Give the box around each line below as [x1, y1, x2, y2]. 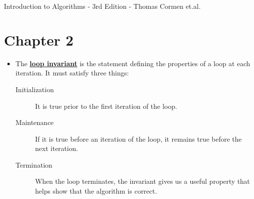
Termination [15, 159, 52, 170]
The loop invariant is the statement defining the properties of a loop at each [15, 58, 250, 68]
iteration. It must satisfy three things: [15, 68, 129, 78]
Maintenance [15, 117, 54, 127]
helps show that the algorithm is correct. [35, 186, 157, 196]
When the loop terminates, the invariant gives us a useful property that [35, 176, 250, 186]
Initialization [15, 84, 54, 94]
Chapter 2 [4, 29, 74, 50]
